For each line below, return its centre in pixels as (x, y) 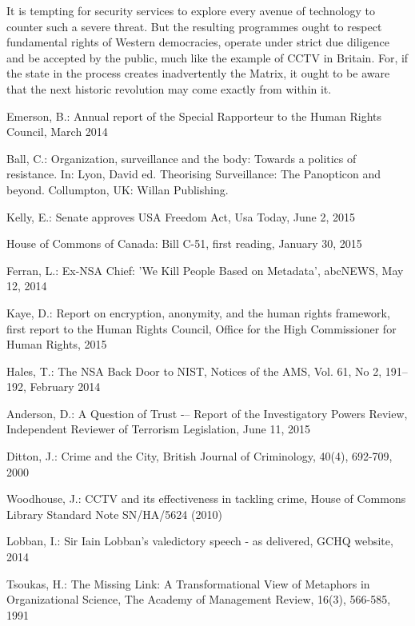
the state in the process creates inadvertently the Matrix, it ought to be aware (198, 73)
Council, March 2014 (57, 132)
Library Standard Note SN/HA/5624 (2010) (114, 514)
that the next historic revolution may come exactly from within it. (169, 88)
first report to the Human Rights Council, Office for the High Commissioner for (202, 328)
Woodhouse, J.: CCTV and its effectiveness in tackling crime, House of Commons (206, 498)
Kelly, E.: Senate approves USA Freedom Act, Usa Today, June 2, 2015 (181, 216)
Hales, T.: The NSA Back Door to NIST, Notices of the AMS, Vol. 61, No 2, (194, 371)
